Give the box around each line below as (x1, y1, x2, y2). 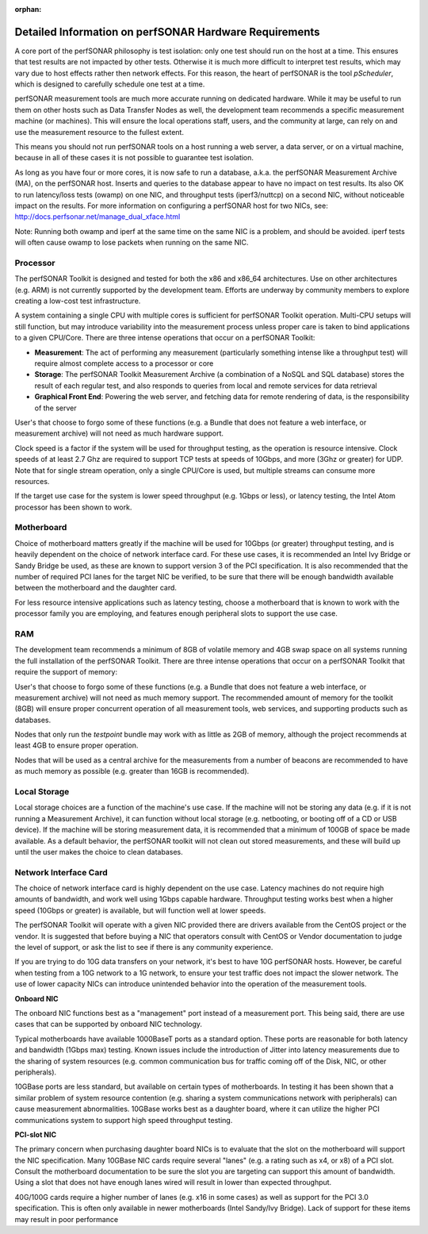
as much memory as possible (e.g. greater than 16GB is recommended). (14, 767, 250, 776)
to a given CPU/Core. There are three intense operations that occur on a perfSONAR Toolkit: (14, 333, 315, 343)
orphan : (14, 5, 42, 13)
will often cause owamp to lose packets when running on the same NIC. (14, 238, 249, 248)
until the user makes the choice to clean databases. (14, 847, 183, 856)
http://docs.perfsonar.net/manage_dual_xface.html (14, 212, 181, 221)
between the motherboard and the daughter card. (14, 583, 178, 593)
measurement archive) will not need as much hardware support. (14, 429, 224, 438)
